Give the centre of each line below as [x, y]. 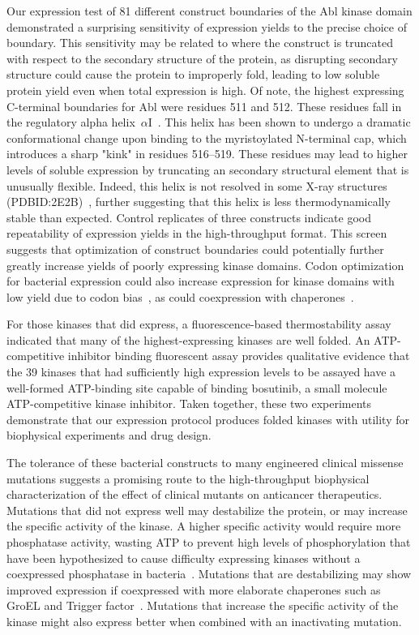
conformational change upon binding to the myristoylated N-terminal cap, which [207, 137]
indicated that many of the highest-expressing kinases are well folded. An [188, 339]
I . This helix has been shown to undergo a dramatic [279, 122]
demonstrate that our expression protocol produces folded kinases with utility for [208, 419]
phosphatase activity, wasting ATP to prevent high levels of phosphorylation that [209, 542]
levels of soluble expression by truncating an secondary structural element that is [208, 169]
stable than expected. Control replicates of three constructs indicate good [189, 217]
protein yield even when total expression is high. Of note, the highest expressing [205, 90]
